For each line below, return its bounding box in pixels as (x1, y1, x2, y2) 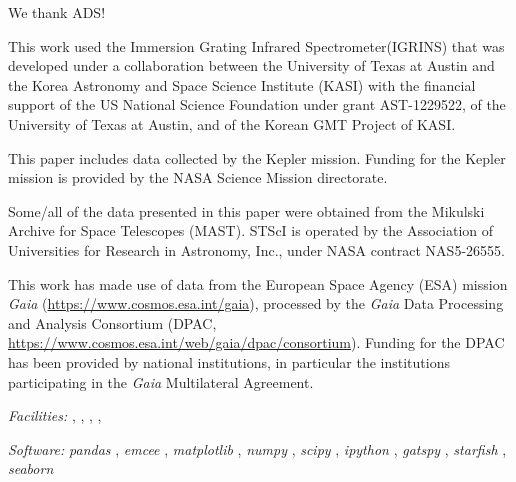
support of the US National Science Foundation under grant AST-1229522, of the (8, 94, 506, 115)
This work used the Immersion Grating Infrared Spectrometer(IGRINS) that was (8, 35, 505, 56)
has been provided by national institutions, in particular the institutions (8, 351, 450, 372)
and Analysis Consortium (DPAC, (8, 312, 217, 333)
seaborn (8, 458, 54, 479)
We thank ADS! (8, 2, 106, 22)
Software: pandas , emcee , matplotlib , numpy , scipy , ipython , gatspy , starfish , (8, 438, 507, 459)
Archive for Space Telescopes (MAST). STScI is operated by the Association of (8, 220, 494, 241)
